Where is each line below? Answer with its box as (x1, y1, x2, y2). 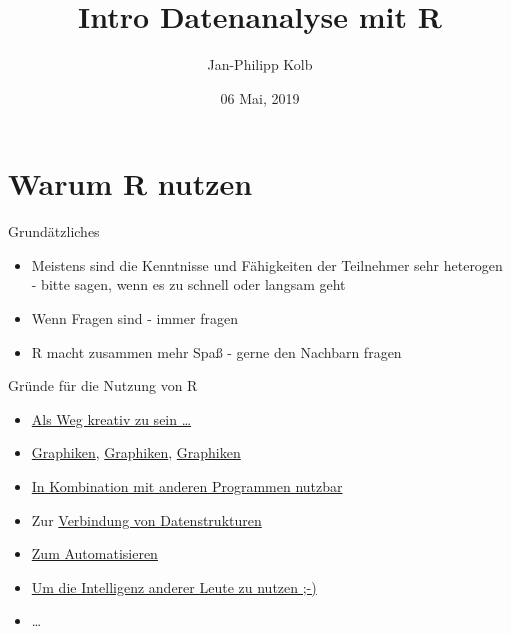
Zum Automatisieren (31, 543, 158, 564)
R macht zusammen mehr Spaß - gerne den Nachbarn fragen (31, 341, 402, 362)
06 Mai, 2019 (220, 87, 300, 108)
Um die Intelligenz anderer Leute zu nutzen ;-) (31, 576, 317, 597)
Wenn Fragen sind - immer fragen (31, 308, 238, 329)
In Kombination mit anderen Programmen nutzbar (31, 476, 343, 496)
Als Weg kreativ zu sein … (31, 408, 192, 429)
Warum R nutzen (8, 163, 253, 204)
